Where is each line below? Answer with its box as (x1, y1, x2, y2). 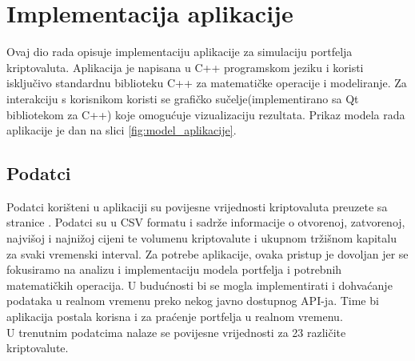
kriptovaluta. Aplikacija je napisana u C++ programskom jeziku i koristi (6, 58, 364, 75)
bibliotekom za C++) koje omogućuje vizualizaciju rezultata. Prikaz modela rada (6, 106, 405, 122)
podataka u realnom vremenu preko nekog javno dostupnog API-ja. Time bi (6, 292, 379, 309)
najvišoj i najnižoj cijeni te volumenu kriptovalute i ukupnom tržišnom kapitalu (6, 230, 397, 247)
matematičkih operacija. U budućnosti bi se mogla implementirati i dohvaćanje (6, 276, 393, 293)
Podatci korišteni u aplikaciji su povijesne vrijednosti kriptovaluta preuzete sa (6, 198, 388, 215)
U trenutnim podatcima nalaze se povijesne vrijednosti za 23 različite (6, 323, 346, 340)
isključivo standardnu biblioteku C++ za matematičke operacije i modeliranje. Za (6, 74, 407, 91)
